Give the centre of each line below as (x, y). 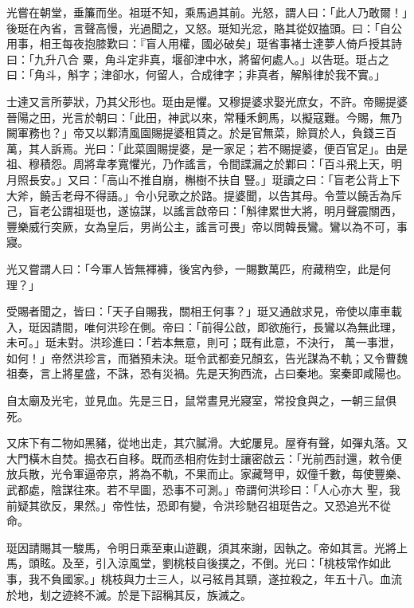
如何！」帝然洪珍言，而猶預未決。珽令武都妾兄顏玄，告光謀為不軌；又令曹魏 (207, 357)
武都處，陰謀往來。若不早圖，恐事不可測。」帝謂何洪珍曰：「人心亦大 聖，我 (203, 490)
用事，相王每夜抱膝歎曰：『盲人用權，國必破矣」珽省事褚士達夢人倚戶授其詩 (204, 43)
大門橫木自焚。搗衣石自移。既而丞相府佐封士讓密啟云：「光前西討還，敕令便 (204, 458)
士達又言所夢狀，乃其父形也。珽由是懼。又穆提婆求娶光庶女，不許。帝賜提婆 (207, 101)
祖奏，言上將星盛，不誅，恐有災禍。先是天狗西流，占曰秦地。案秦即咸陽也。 (207, 373)
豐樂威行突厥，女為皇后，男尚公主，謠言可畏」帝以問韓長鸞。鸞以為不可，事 (207, 226)
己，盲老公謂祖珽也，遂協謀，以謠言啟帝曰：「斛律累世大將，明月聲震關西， (204, 211)
